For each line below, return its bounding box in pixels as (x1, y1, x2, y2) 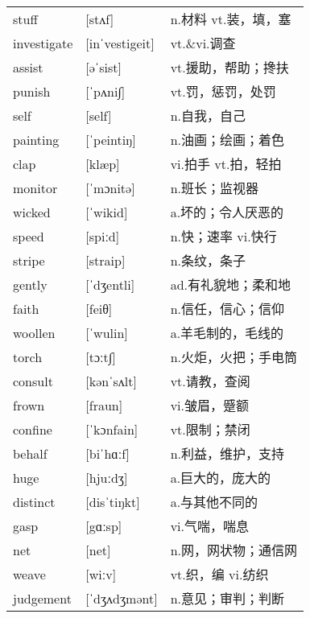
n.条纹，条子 (170, 251, 246, 270)
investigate (13, 33, 73, 52)
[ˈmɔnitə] (85, 178, 135, 197)
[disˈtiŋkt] (85, 492, 140, 511)
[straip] (85, 250, 126, 270)
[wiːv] (85, 564, 117, 583)
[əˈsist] (85, 57, 122, 76)
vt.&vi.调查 (170, 34, 236, 53)
